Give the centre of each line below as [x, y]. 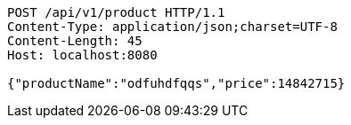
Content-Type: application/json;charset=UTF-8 [172, 27]
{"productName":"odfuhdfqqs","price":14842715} [176, 83]
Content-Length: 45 [75, 41]
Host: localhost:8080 [82, 55]
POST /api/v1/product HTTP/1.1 [116, 12]
